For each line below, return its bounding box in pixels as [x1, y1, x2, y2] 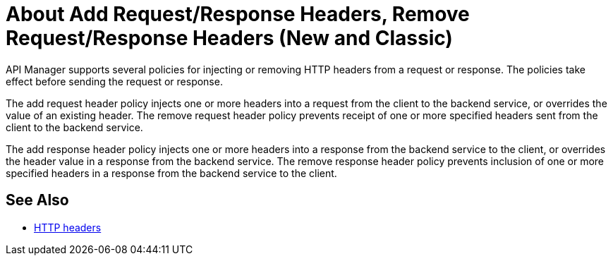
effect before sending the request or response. [6, 75, 223, 87]
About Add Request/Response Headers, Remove [6, 2, 470, 26]
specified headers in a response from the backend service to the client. [6, 166, 337, 179]
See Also [6, 191, 69, 210]
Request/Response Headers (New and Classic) [6, 26, 453, 50]
